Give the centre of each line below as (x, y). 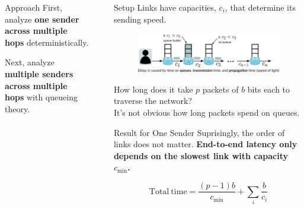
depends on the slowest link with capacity (201, 155)
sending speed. (140, 19)
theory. (17, 108)
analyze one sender (42, 19)
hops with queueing (41, 97)
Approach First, (34, 7)
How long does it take (153, 89)
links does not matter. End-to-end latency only (205, 144)
